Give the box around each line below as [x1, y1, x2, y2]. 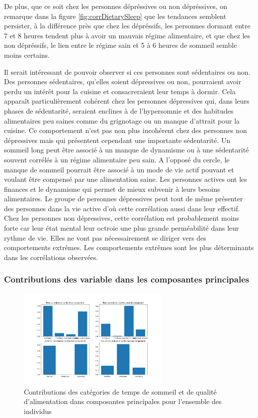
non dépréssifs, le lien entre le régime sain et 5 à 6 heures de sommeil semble [4, 40, 237, 50]
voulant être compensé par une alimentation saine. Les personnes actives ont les [4, 174, 247, 184]
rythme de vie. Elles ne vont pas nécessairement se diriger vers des [4, 232, 206, 243]
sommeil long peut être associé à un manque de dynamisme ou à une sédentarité [4, 144, 249, 155]
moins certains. [4, 49, 50, 60]
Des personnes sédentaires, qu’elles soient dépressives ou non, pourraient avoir [4, 76, 242, 87]
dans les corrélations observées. [4, 252, 98, 262]
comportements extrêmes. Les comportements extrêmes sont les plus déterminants [4, 242, 254, 253]
